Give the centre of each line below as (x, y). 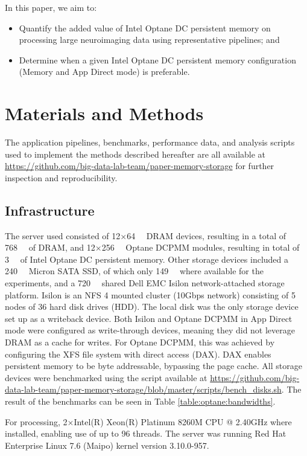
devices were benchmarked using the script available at (106, 377)
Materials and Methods (104, 113)
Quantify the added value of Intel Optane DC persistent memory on (145, 27)
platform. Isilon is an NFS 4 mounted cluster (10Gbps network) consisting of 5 (150, 294)
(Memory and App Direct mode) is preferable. (104, 72)
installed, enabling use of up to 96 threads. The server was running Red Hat (146, 433)
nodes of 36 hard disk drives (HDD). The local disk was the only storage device (152, 307)
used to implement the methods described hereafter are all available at (135, 154)
